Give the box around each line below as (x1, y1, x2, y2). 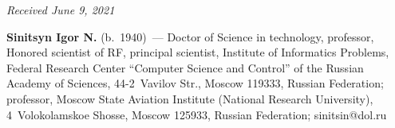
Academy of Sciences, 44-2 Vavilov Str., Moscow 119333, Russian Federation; (6, 75, 384, 91)
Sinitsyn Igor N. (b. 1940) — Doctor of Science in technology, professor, (6, 28, 374, 45)
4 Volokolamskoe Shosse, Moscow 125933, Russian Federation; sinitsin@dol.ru (6, 106, 387, 122)
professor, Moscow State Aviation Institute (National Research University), (6, 90, 373, 107)
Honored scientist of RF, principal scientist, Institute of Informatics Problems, (6, 44, 389, 60)
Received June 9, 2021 (6, 2, 115, 17)
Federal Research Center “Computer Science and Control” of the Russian (6, 59, 364, 76)
